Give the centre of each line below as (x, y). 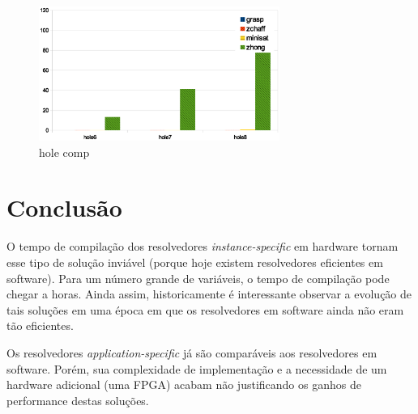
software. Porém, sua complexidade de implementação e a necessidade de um (197, 368)
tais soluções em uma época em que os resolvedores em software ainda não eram (205, 309)
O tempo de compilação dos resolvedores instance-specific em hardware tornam (203, 246)
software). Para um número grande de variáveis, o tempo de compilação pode (198, 278)
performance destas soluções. (78, 400)
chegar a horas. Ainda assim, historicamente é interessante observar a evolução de (209, 294)
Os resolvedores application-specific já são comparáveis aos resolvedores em (192, 352)
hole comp (64, 152)
